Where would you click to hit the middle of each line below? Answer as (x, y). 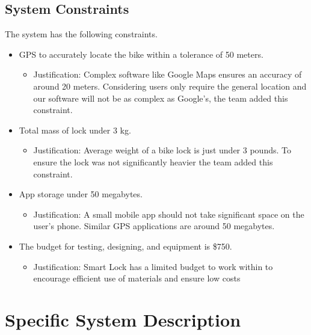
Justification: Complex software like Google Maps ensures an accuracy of (168, 74)
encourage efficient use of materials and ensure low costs (137, 278)
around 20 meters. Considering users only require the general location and (170, 86)
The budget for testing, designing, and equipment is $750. (125, 246)
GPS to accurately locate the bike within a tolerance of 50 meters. (141, 54)
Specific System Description (123, 319)
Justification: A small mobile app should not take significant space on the (169, 214)
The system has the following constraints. (81, 34)
